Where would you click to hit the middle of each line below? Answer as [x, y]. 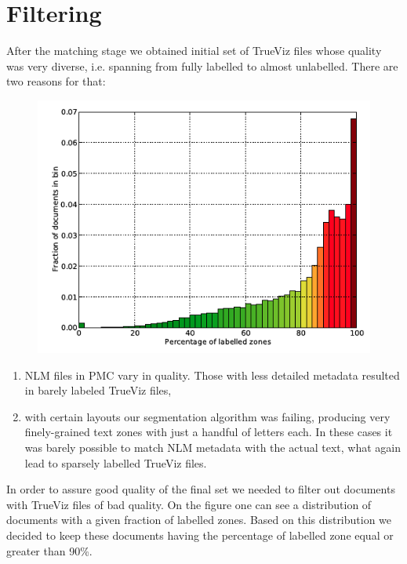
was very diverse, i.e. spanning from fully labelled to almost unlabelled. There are [202, 65]
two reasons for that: [56, 81]
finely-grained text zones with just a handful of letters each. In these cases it [209, 432]
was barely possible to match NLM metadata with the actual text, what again [213, 447]
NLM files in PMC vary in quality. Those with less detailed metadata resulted [212, 375]
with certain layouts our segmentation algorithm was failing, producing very [207, 416]
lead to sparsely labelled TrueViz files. [116, 462]
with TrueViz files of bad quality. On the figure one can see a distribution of [189, 504]
